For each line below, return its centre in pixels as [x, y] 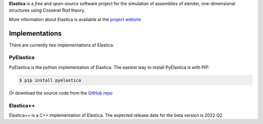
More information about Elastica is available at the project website [75, 19]
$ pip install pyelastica [50, 80]
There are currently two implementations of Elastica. [62, 45]
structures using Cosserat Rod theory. [47, 10]
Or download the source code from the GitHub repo [61, 93]
